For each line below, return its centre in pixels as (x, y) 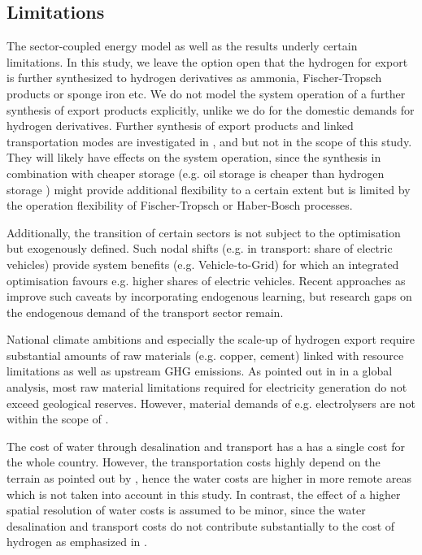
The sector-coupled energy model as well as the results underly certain (182, 46)
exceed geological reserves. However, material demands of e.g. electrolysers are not (211, 403)
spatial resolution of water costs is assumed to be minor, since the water (186, 510)
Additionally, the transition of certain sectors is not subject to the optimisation (204, 232)
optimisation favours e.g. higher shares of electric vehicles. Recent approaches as (206, 280)
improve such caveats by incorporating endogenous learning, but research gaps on (209, 296)
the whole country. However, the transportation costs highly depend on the (194, 462)
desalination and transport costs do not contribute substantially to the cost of (201, 525)
